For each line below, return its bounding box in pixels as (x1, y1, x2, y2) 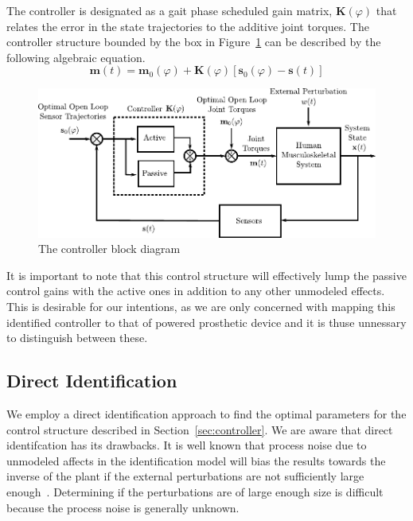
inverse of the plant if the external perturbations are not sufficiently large (6, 468, 364, 484)
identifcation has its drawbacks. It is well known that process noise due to (6, 437, 367, 453)
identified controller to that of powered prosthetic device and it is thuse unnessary (6, 313, 407, 330)
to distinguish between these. (6, 329, 148, 346)
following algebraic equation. (6, 49, 146, 65)
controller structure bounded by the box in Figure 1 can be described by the (6, 33, 381, 50)
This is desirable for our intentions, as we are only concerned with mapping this (6, 297, 395, 314)
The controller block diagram (38, 240, 181, 257)
